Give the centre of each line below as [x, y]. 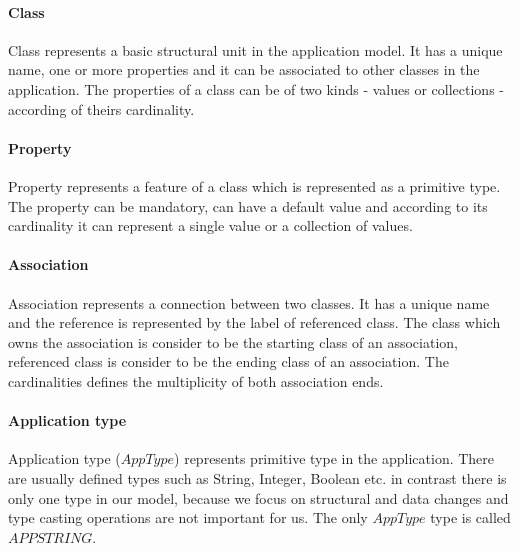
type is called [470, 517]
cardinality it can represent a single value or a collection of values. [210, 225]
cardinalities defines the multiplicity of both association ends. [196, 380]
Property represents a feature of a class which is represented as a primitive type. [254, 185]
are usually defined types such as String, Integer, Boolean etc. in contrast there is [257, 477]
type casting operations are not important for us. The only [188, 517]
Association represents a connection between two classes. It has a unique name [249, 302]
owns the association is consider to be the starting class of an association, [233, 341]
